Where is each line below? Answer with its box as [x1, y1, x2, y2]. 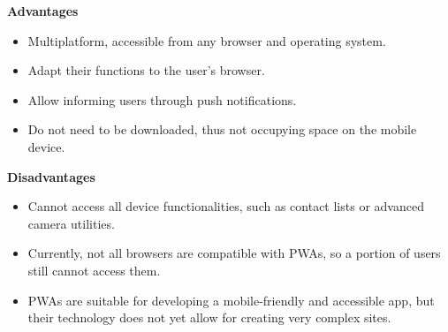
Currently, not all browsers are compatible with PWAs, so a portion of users [27, 244, 441, 262]
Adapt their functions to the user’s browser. [27, 61, 265, 79]
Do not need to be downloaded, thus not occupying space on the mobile [27, 120, 417, 139]
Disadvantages [7, 167, 95, 185]
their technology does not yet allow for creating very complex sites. [27, 308, 391, 327]
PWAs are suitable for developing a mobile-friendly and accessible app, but [27, 290, 435, 309]
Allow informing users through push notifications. [27, 90, 297, 109]
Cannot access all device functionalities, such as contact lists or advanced [27, 197, 424, 215]
